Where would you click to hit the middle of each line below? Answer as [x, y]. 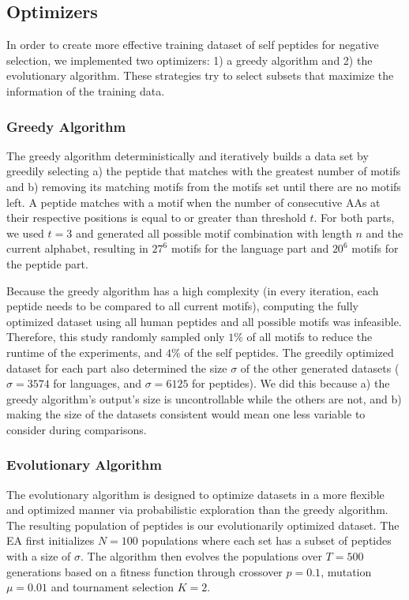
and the [385, 232]
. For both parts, [354, 217]
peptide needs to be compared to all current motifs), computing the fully [182, 306]
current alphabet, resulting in [77, 248]
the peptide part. [47, 263]
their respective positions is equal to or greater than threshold [156, 217]
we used [25, 232]
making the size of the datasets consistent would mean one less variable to [186, 414]
